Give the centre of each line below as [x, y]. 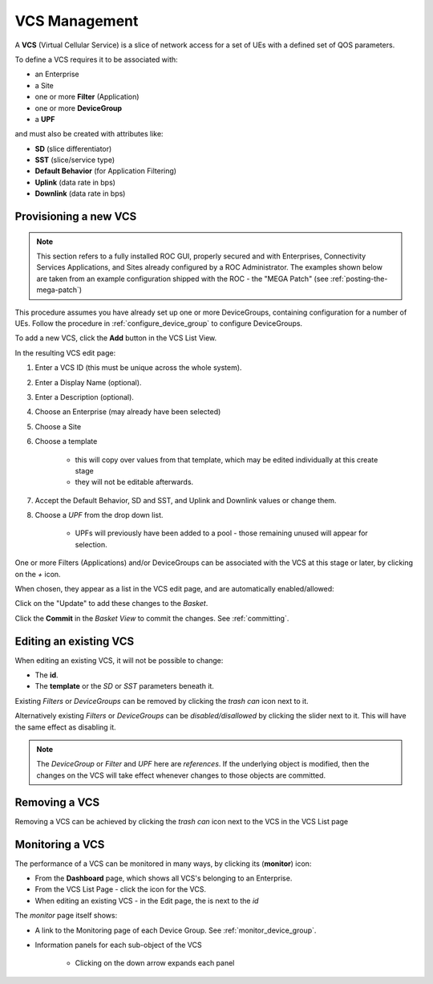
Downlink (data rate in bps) [80, 193]
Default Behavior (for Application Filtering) [105, 171]
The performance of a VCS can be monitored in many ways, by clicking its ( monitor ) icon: [163, 864]
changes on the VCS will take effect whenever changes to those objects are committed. [181, 775]
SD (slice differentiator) [73, 148]
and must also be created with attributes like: [89, 134]
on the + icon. [38, 574]
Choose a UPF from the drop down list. [99, 515]
